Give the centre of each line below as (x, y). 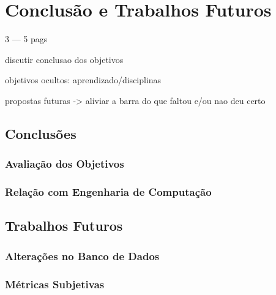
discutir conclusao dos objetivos (64, 59)
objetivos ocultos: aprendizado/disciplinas (83, 80)
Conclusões (41, 133)
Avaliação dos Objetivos (65, 164)
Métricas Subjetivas (55, 284)
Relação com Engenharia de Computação (108, 192)
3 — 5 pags (26, 39)
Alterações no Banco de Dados (82, 256)
